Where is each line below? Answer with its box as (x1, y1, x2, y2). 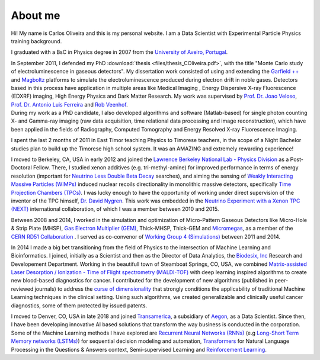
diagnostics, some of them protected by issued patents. (11, 302, 148, 309)
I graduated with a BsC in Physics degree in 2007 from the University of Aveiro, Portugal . (11, 49, 228, 56)
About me (11, 9, 60, 22)
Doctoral (11, 164, 32, 171)
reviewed (11, 285, 34, 292)
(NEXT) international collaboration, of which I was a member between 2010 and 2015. (11, 205, 219, 213)
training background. (11, 37, 62, 44)
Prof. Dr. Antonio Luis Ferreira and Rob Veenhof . (11, 101, 128, 108)
